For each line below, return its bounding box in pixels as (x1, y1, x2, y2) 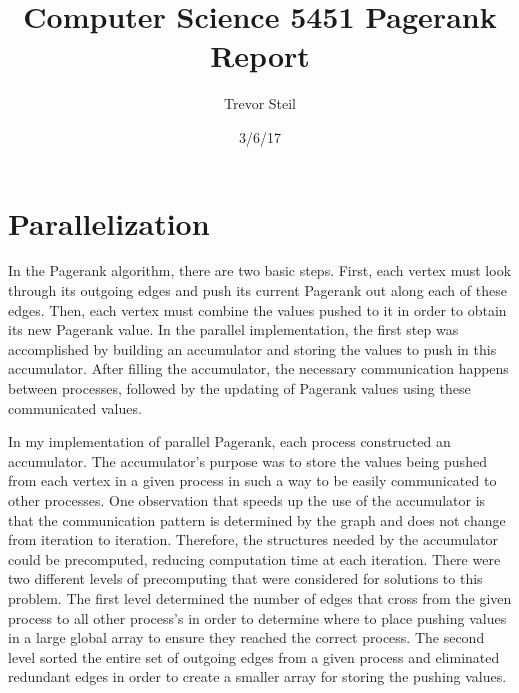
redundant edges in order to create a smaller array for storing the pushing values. (8, 666, 507, 687)
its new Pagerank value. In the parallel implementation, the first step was (8, 319, 459, 340)
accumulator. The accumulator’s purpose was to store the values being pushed (8, 450, 487, 471)
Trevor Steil (223, 93, 297, 114)
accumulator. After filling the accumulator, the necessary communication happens (8, 358, 509, 379)
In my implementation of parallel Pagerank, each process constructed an (8, 431, 451, 452)
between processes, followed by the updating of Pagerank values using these (8, 378, 471, 398)
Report (210, 35, 310, 76)
